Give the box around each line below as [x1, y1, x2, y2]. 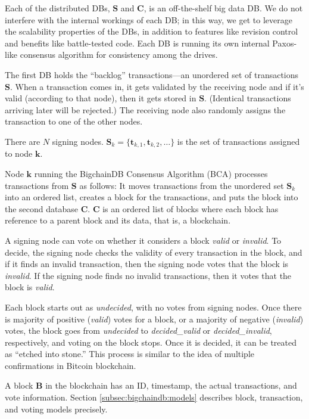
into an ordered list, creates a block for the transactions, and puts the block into [5, 191, 298, 203]
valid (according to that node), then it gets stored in [5, 92, 196, 104]
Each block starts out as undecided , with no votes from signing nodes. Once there [5, 300, 302, 313]
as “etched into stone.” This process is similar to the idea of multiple [5, 347, 255, 360]
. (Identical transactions [204, 92, 291, 104]
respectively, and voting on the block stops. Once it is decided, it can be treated [5, 336, 296, 348]
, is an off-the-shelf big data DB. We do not [143, 2, 303, 14]
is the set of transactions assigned [177, 135, 300, 147]
